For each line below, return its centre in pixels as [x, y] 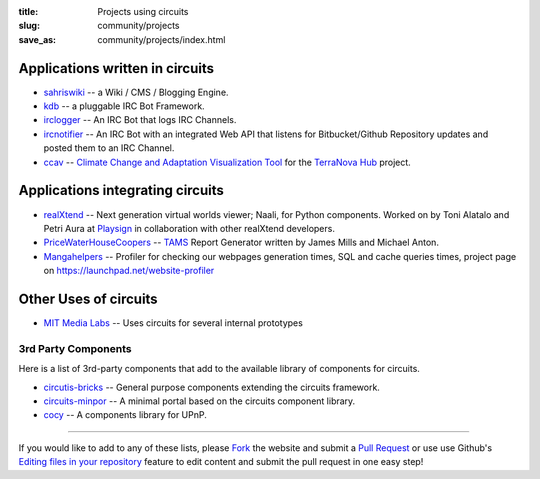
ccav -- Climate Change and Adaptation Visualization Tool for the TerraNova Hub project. [227, 162]
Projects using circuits [143, 11]
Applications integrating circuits [121, 190]
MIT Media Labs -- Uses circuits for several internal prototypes [173, 323]
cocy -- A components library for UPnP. [125, 415]
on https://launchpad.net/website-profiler [129, 271]
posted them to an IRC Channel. [109, 148]
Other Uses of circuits [88, 298]
